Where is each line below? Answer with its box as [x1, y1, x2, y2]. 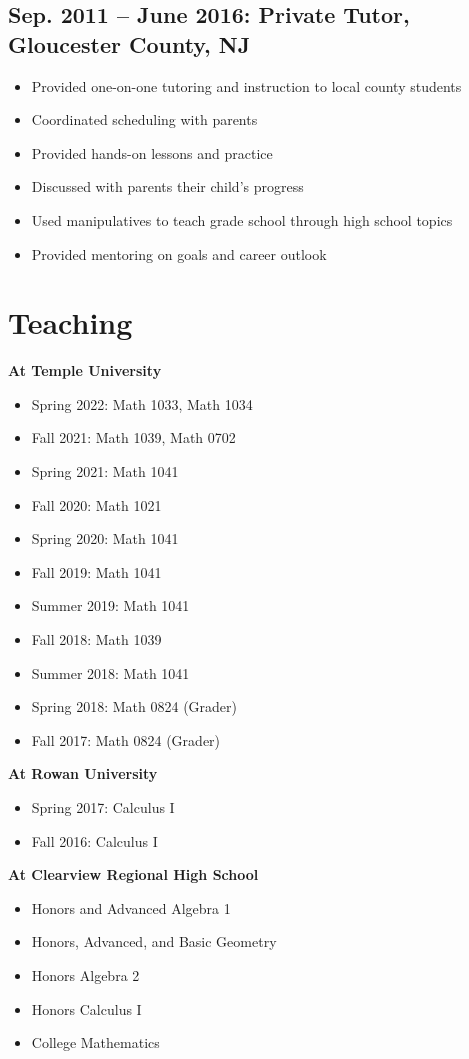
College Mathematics [31, 1032, 160, 1053]
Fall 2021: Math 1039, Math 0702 [31, 427, 236, 448]
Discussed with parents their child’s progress [31, 176, 304, 197]
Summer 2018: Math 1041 [31, 662, 190, 683]
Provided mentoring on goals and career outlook [31, 243, 327, 264]
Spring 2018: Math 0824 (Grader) [31, 696, 237, 717]
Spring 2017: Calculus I [31, 797, 175, 817]
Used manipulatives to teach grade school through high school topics [31, 209, 453, 230]
